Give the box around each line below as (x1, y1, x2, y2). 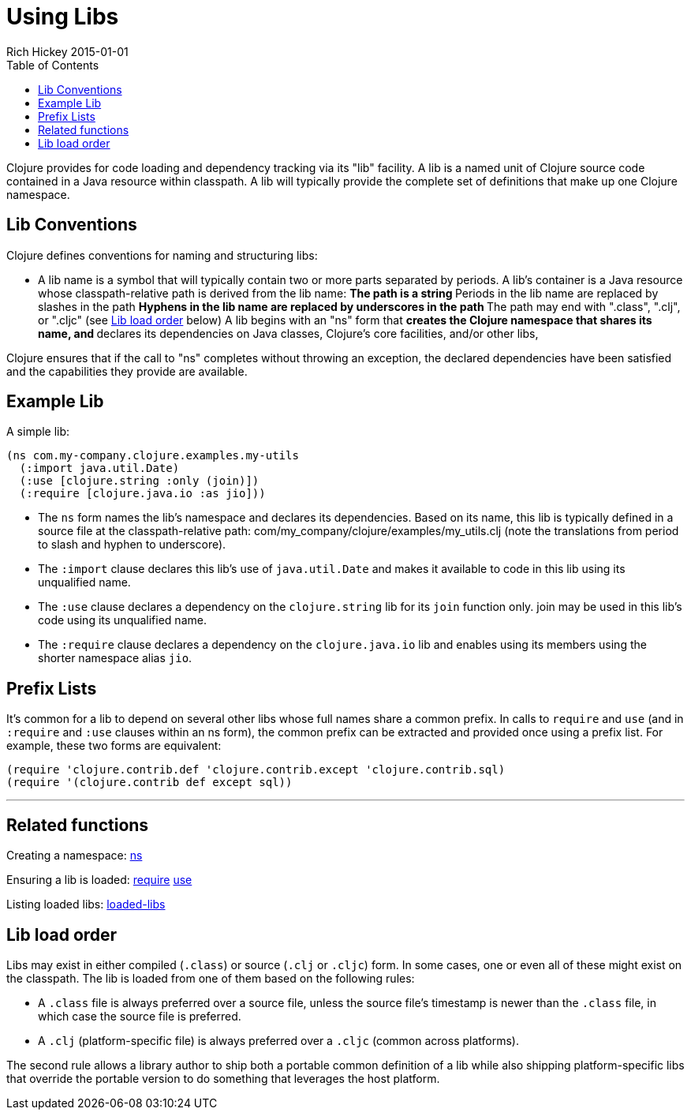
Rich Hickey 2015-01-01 (6, 44, 129, 58)
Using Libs (6, 3, 119, 30)
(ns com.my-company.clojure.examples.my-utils (6, 449, 299, 463)
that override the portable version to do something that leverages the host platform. (6, 1071, 440, 1085)
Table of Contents (6, 58, 99, 72)
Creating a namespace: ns (6, 848, 143, 863)
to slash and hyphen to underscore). (38, 537, 226, 552)
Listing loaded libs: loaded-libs (6, 897, 166, 912)
